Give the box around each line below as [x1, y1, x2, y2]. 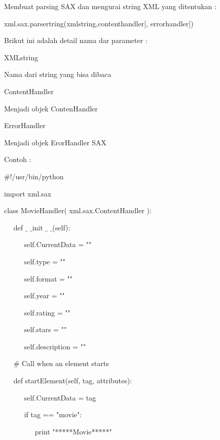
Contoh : [4, 154, 31, 165]
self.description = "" [24, 341, 86, 351]
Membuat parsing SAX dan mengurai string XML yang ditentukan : [4, 1, 216, 11]
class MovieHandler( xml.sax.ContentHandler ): [4, 205, 152, 216]
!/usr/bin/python [10, 171, 64, 181]
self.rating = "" [24, 307, 70, 317]
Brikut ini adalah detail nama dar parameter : [4, 35, 148, 46]
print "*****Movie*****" [34, 426, 112, 436]
